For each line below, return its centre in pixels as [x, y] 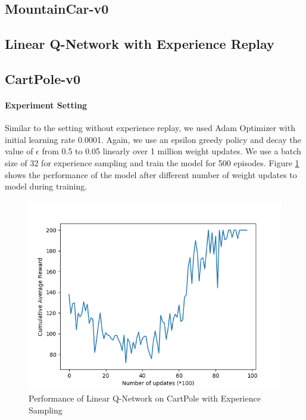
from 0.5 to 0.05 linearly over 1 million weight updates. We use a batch [171, 151]
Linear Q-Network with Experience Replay [140, 44]
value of [19, 151]
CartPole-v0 [43, 78]
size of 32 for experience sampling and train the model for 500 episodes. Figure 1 [152, 162]
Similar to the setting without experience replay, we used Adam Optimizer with [150, 128]
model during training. [46, 186]
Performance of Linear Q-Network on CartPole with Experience [145, 398]
